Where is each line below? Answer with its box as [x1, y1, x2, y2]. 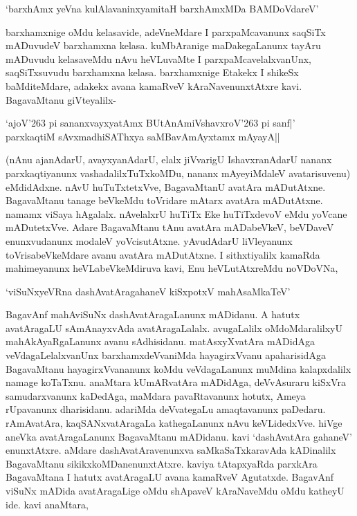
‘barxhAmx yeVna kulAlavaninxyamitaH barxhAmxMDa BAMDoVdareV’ [6, 1, 319, 15]
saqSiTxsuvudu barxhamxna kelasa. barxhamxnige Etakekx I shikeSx [6, 65, 299, 80]
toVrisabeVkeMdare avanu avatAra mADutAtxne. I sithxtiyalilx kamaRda [6, 247, 320, 261]
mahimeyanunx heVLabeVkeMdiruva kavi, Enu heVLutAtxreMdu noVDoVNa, [6, 261, 338, 275]
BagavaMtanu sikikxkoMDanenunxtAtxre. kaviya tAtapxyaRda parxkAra [6, 456, 318, 470]
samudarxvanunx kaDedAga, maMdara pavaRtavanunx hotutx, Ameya [6, 388, 306, 403]
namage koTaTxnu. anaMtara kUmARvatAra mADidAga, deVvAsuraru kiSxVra [6, 375, 346, 389]
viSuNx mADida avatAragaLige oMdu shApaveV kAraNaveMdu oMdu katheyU [6, 483, 345, 497]
